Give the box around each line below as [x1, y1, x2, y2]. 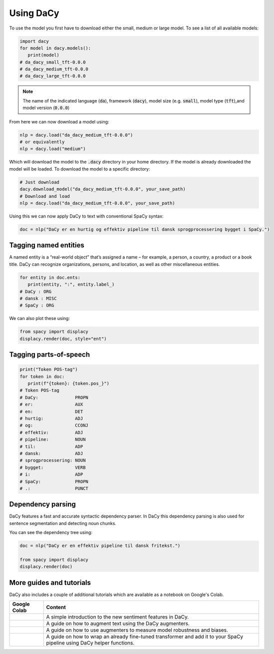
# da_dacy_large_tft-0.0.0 [19, 73, 86, 79]
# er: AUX [19, 401, 83, 407]
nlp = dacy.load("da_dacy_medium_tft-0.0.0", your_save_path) [19, 200, 175, 206]
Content [46, 604, 66, 611]
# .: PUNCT [19, 485, 88, 491]
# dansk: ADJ [19, 450, 83, 456]
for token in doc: [19, 373, 65, 379]
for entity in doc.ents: [19, 274, 81, 280]
